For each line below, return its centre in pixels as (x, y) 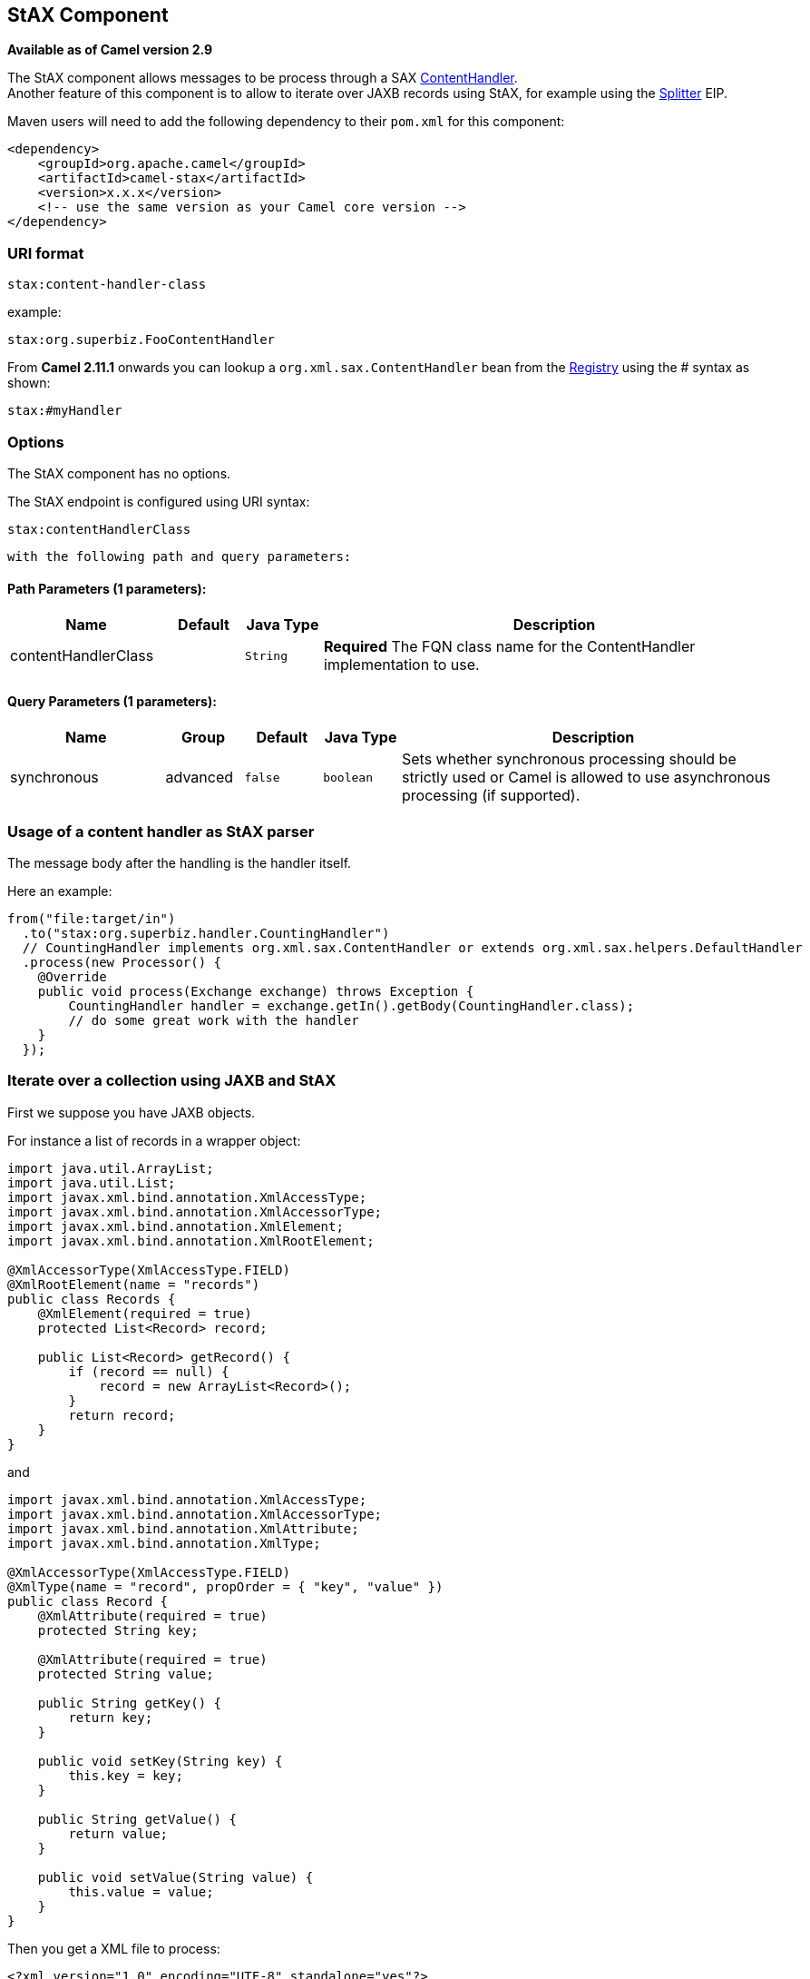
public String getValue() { (137, 1819)
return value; (118, 1833)
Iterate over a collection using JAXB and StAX (172, 1081)
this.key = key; (126, 1775)
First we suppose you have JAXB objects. (132, 1112)
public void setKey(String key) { (160, 1761)
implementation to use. (402, 665)
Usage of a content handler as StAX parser (161, 831)
